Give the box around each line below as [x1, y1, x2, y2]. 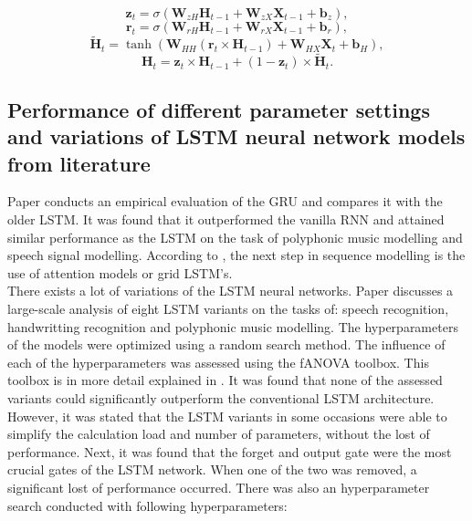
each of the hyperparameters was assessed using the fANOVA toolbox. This [7, 352, 429, 371]
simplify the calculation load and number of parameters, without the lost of [7, 424, 430, 443]
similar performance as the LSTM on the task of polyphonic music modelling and [7, 227, 463, 246]
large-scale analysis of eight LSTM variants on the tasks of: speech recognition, [7, 298, 449, 318]
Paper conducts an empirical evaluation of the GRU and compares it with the [7, 192, 443, 211]
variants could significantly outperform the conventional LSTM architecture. [7, 388, 435, 407]
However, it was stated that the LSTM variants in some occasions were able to [7, 406, 447, 425]
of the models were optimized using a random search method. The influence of [7, 335, 446, 354]
